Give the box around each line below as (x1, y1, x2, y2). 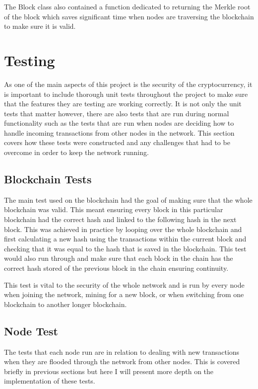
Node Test (4, 323, 58, 338)
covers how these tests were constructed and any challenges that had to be (4, 137, 230, 148)
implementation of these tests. (4, 376, 95, 386)
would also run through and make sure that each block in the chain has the (4, 253, 233, 263)
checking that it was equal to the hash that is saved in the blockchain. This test (4, 243, 247, 253)
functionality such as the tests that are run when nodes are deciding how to (4, 118, 234, 128)
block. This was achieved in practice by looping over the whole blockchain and (4, 224, 242, 234)
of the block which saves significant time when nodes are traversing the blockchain (4, 11, 254, 21)
